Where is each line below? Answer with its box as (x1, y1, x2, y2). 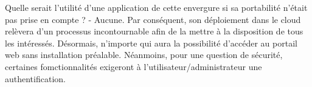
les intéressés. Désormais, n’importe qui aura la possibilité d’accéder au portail (5, 36, 297, 49)
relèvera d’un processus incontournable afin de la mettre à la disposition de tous (5, 25, 303, 37)
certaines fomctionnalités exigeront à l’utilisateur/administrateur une (5, 60, 262, 72)
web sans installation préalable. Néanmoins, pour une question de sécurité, (5, 48, 283, 61)
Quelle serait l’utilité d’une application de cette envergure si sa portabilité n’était (5, 1, 308, 13)
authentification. (5, 72, 66, 85)
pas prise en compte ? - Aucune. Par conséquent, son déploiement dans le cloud (5, 13, 301, 25)
